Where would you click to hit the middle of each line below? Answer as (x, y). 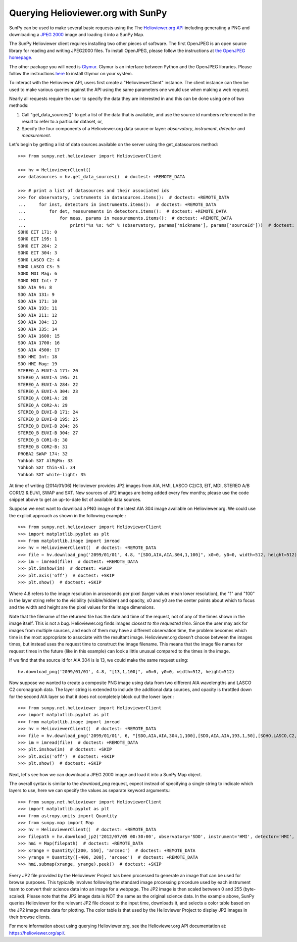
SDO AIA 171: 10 (38, 301)
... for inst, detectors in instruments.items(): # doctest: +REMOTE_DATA (117, 204)
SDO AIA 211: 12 (38, 315)
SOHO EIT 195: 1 (38, 239)
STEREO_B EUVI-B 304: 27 (48, 433)
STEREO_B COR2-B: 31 (43, 447)
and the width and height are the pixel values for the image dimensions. (82, 607)
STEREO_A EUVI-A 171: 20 (48, 371)
